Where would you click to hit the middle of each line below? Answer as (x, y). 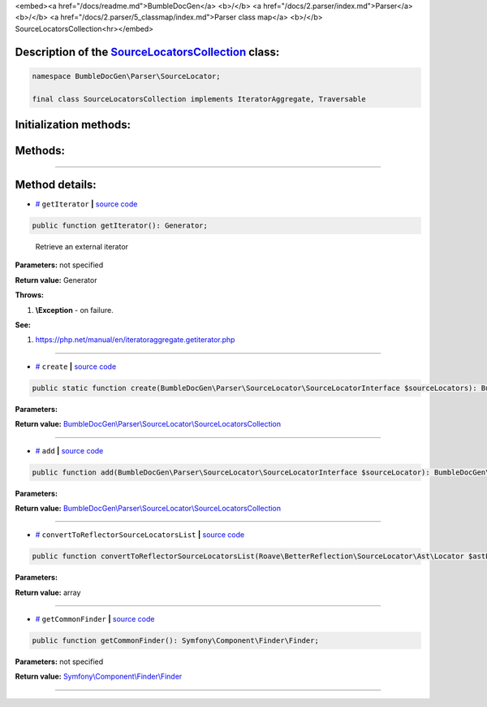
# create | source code (76, 367)
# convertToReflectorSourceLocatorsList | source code (140, 535)
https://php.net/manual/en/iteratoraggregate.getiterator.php (135, 340)
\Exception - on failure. (74, 310)
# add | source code (69, 450)
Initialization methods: (73, 125)
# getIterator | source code (86, 204)
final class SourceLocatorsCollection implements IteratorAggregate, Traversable (199, 99)
